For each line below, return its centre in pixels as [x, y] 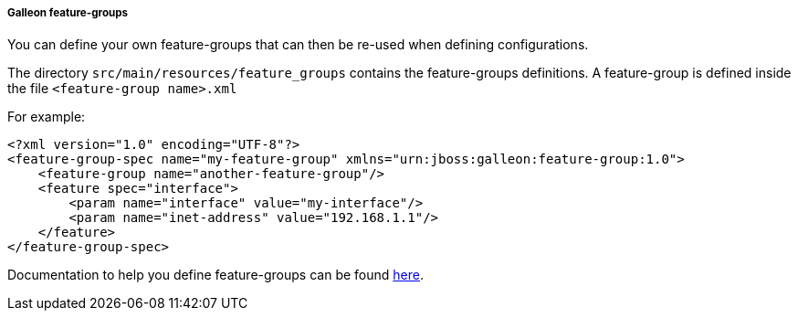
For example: [47, 117]
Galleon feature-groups [68, 13]
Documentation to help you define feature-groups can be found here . [215, 275]
